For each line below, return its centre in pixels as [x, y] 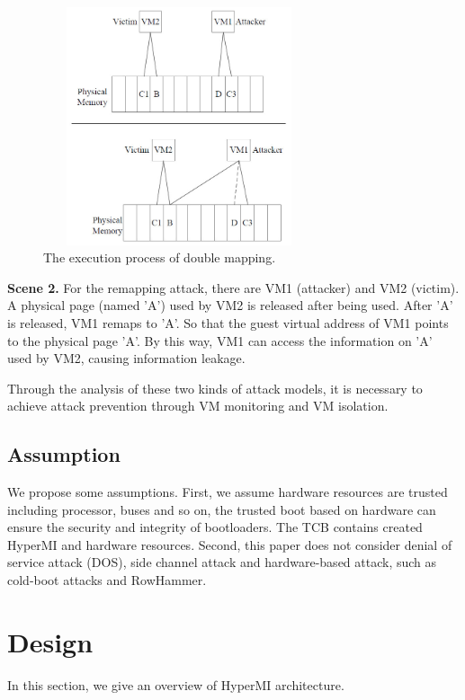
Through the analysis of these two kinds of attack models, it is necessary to [215, 388]
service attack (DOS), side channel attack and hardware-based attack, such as [222, 562]
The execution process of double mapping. [160, 257]
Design [50, 641]
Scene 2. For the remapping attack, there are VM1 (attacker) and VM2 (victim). [233, 287]
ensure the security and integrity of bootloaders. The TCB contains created [215, 527]
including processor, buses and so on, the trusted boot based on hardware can [222, 509]
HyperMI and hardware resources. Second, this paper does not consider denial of [230, 544]
